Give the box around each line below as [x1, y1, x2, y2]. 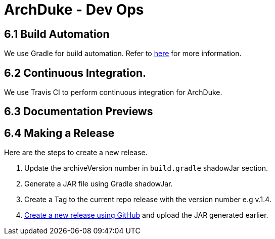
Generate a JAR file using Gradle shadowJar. [24, 179, 173, 188]
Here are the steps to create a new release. [4, 148, 148, 157]
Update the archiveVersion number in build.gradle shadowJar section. [24, 164, 268, 173]
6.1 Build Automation [4, 27, 110, 40]
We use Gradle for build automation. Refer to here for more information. [4, 49, 242, 58]
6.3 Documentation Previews [4, 105, 153, 118]
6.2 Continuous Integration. [4, 66, 146, 79]
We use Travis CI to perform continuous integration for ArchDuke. [4, 88, 222, 97]
